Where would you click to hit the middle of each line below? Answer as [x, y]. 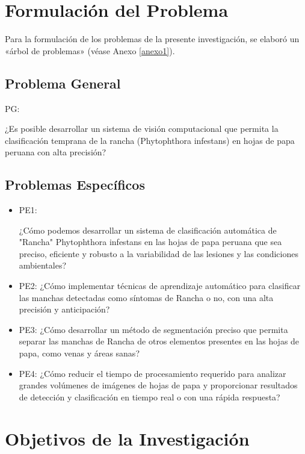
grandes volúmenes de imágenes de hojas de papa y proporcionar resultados [158, 385]
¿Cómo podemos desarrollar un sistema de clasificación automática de [148, 230]
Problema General [63, 83]
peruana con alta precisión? [56, 152]
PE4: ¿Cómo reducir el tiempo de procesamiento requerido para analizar [152, 373]
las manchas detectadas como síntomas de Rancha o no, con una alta [146, 297]
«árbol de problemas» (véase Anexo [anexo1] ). [90, 50]
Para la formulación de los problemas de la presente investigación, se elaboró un [152, 39]
